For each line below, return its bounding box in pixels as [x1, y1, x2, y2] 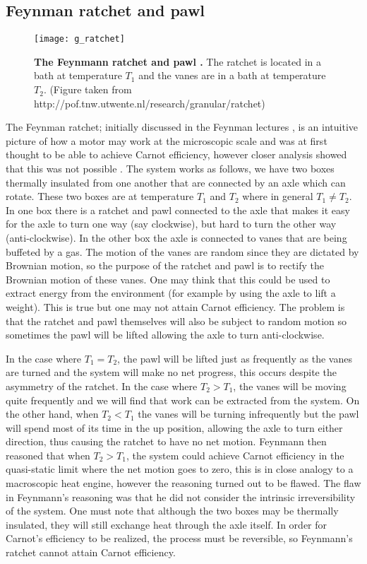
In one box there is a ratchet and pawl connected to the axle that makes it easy [6, 202, 350, 217]
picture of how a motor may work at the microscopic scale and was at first [6, 133, 327, 148]
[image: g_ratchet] [34, 34, 125, 45]
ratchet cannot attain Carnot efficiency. [6, 545, 176, 560]
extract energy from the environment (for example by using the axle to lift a [6, 286, 336, 300]
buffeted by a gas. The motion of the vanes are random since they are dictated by [6, 244, 359, 259]
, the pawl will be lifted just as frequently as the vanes [117, 351, 352, 365]
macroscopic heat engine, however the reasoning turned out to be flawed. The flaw [6, 476, 361, 490]
